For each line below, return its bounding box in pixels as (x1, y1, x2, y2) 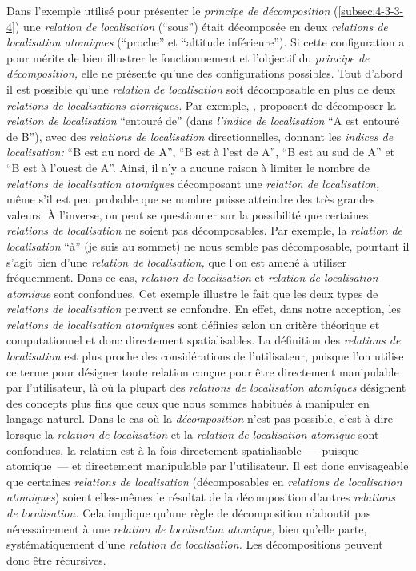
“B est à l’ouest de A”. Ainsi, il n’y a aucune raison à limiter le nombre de (6, 159, 370, 175)
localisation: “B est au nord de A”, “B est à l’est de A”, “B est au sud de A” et (6, 143, 395, 160)
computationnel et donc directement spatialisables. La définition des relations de (6, 332, 401, 348)
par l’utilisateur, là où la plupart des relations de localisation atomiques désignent (6, 379, 406, 396)
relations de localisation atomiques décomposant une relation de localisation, (6, 175, 380, 191)
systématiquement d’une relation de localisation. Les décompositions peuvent (6, 536, 383, 553)
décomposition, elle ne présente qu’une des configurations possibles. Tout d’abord (6, 65, 403, 82)
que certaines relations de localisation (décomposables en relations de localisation (6, 472, 402, 489)
